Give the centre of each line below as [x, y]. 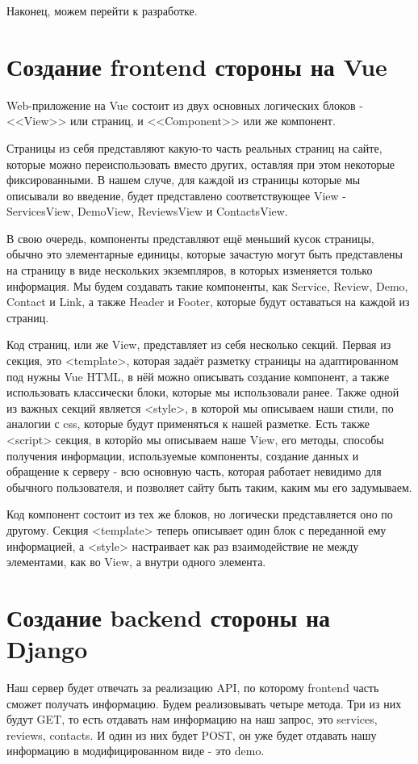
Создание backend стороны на [169, 617]
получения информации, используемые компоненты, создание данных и [183, 455]
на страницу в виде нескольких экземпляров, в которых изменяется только [190, 270]
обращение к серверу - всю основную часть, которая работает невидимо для [194, 471]
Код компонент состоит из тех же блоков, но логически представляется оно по [200, 514]
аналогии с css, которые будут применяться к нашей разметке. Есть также [188, 424]
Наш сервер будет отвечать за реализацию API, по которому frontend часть [193, 688]
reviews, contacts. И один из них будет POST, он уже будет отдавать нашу [192, 735]
